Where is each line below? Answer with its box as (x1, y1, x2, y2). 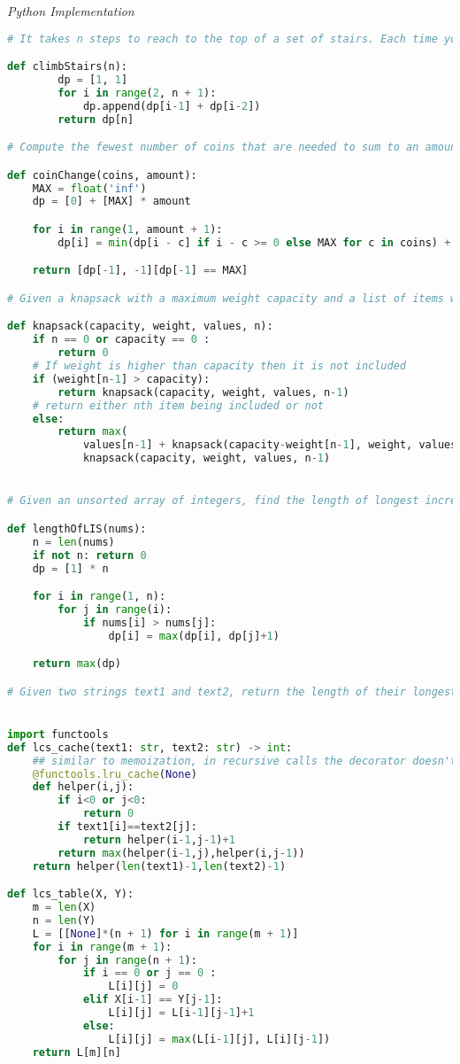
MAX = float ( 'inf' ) (32, 182, 147, 195)
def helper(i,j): (32, 781, 134, 794)
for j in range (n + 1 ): (57, 953, 197, 967)
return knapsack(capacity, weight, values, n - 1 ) (57, 385, 349, 399)
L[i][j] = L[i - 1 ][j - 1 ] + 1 (108, 1006, 255, 1020)
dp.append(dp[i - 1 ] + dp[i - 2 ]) (82, 99, 261, 113)
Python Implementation (7, 2, 134, 19)
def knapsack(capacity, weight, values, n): (7, 320, 273, 333)
